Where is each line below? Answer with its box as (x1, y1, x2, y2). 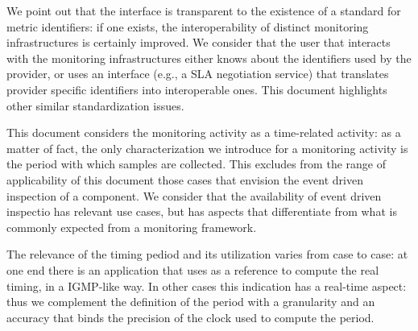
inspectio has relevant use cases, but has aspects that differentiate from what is (6, 203, 397, 220)
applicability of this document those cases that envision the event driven (6, 171, 363, 188)
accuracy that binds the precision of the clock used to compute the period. (6, 308, 375, 325)
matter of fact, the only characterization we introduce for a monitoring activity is (6, 139, 408, 156)
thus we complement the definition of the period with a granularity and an (6, 293, 375, 310)
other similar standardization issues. (6, 97, 184, 114)
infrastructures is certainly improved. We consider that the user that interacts (6, 34, 391, 51)
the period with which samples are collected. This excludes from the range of (6, 155, 386, 172)
